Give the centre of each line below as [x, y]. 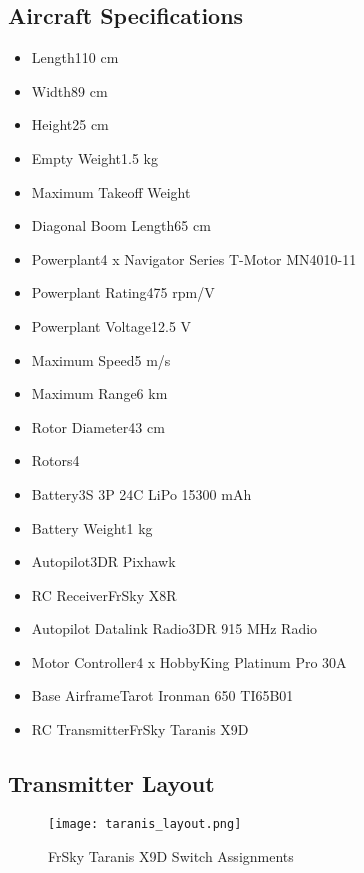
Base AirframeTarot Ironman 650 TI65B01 [162, 695]
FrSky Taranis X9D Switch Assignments [171, 855]
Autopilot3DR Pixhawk [103, 561]
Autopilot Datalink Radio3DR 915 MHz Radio [174, 628]
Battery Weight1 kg [92, 527]
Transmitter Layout [111, 783]
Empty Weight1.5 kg [95, 157]
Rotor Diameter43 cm [98, 426]
